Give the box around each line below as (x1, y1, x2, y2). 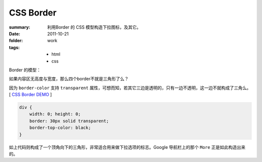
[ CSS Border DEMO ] (9, 92, 52, 97)
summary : (9, 24, 31, 30)
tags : (9, 44, 20, 50)
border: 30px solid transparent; (29, 118, 109, 124)
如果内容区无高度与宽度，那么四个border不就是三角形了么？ (9, 76, 129, 82)
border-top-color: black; (29, 125, 91, 130)
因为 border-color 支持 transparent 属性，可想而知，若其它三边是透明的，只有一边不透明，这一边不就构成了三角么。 (9, 85, 251, 91)
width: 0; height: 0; (29, 112, 81, 117)
